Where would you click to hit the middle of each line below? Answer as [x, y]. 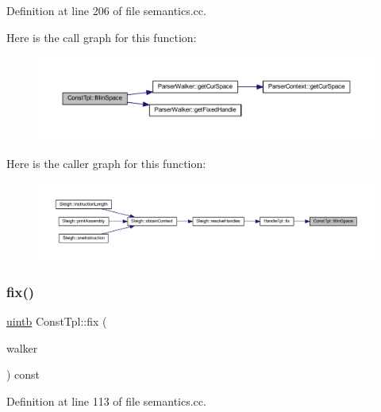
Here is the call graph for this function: [102, 37]
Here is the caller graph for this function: [106, 163]
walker [22, 347]
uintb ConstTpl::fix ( [57, 320]
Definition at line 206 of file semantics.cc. [106, 10]
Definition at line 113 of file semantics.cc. [106, 401]
